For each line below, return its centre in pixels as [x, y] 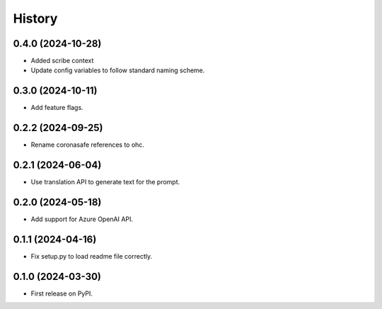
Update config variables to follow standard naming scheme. [118, 70]
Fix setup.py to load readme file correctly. [92, 256]
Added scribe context [62, 61]
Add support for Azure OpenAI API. [82, 219]
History [35, 18]
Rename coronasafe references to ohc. [88, 145]
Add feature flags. [57, 108]
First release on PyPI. [62, 293]
